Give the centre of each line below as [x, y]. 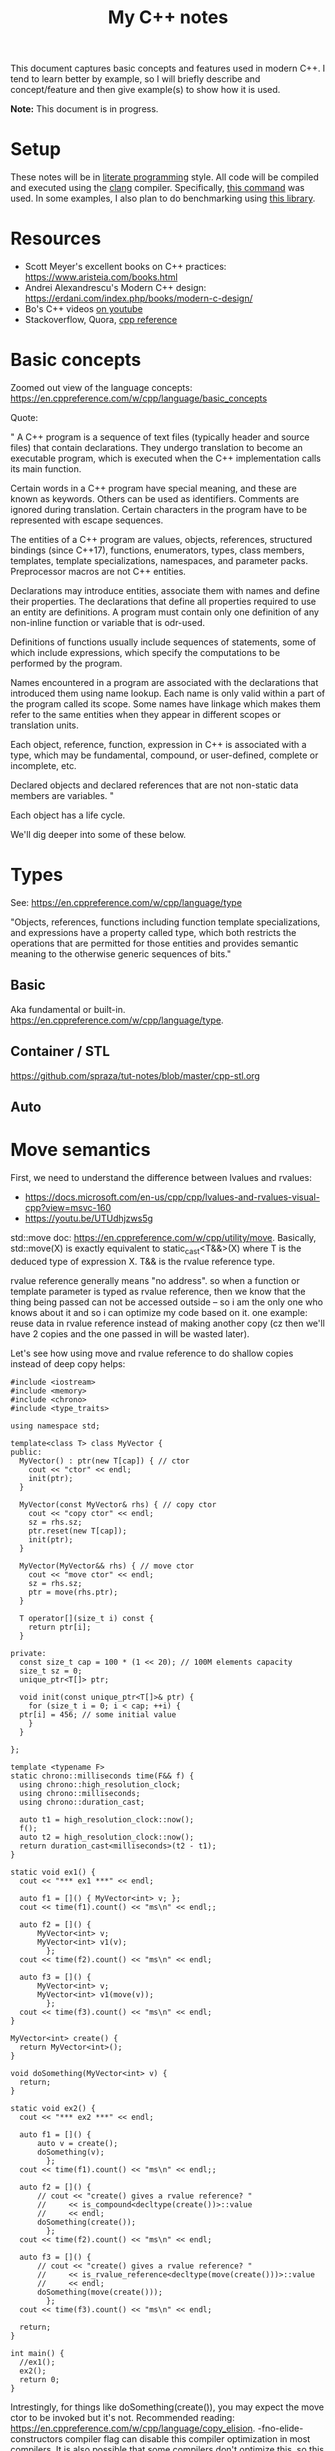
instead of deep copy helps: [68, 1363]
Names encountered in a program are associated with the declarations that [164, 682]
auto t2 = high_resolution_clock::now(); [107, 1837]
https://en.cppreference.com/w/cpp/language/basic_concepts [139, 398]
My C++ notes [168, 17]
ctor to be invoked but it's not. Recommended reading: [122, 2417]
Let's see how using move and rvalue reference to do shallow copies [152, 1353]
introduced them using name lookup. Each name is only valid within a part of [168, 693]
